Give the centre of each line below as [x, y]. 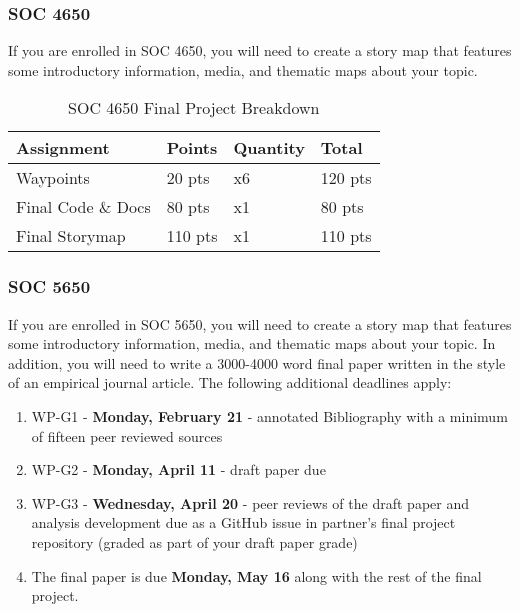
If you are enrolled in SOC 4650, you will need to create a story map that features [260, 50]
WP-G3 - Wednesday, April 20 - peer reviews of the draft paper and [250, 502]
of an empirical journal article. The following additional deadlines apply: [230, 382]
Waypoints [53, 178]
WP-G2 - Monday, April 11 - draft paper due [178, 469]
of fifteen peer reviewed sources [127, 435]
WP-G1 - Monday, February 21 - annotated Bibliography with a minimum [269, 416]
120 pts [346, 178]
